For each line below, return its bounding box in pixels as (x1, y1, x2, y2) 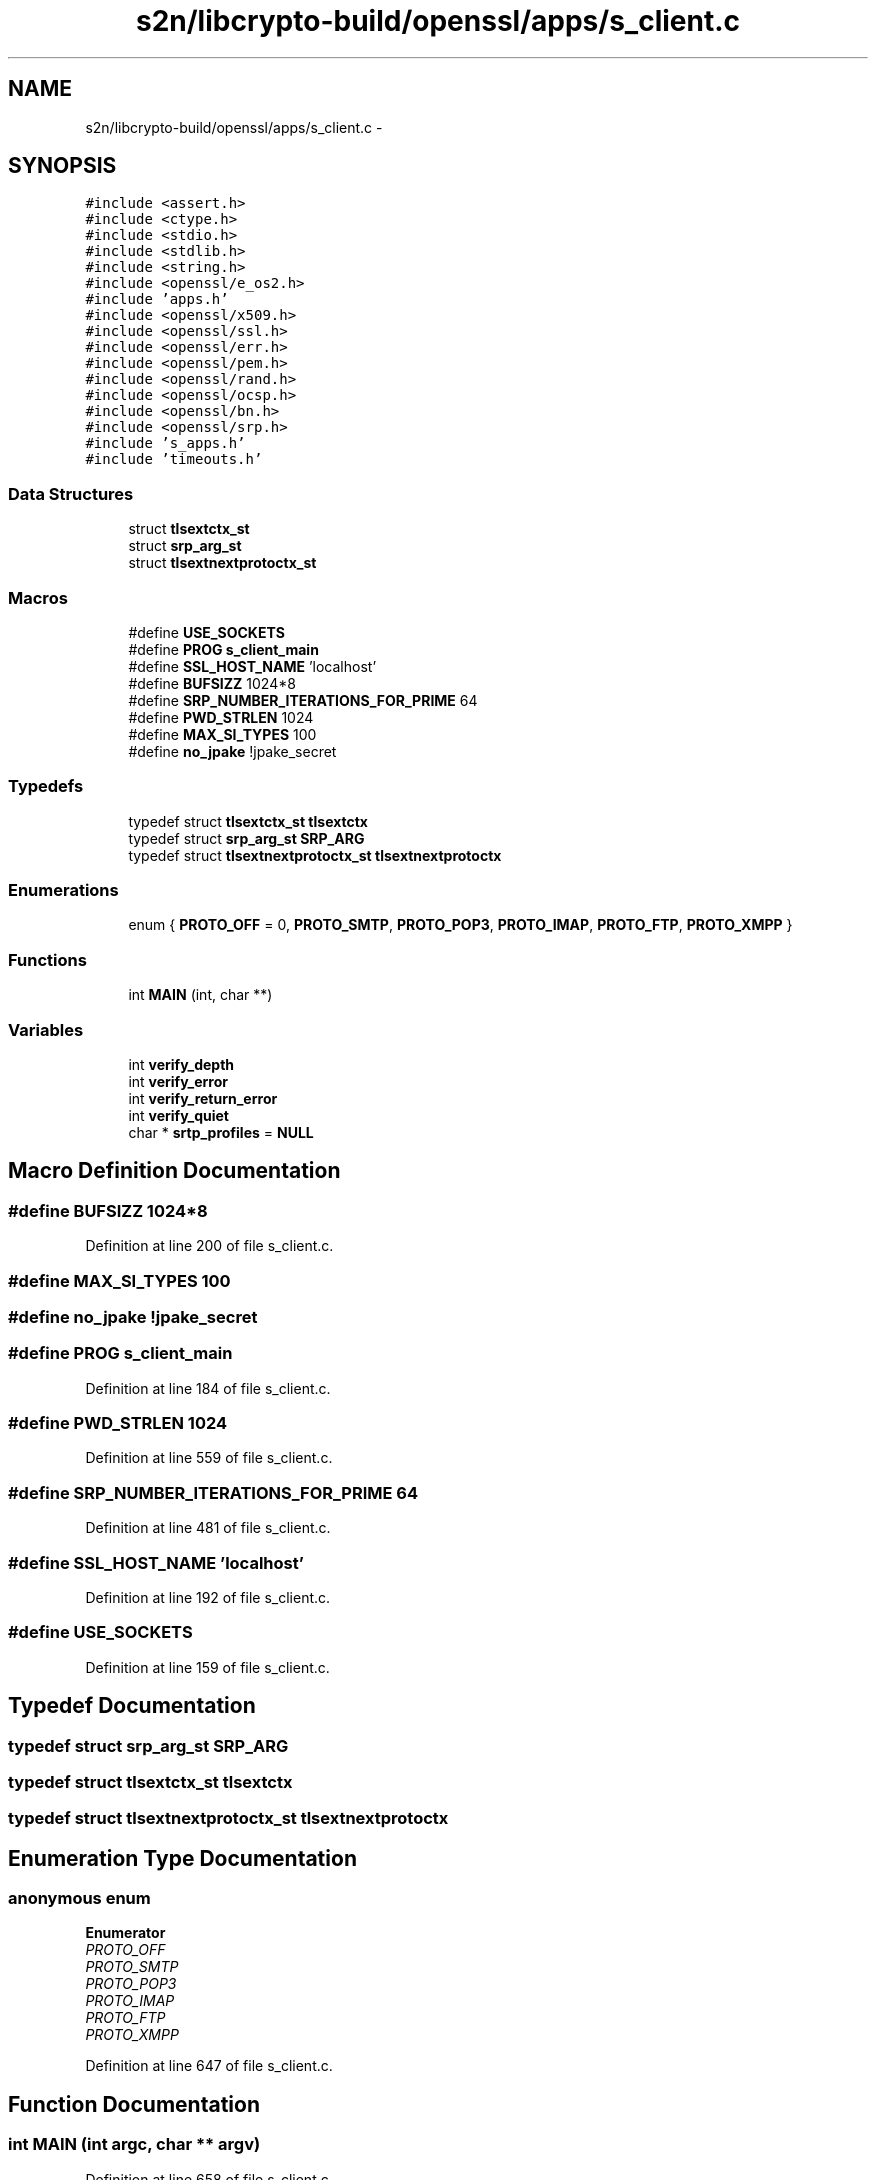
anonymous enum (8, 1888, 151, 1909)
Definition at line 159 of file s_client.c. (85, 1658, 330, 1676)
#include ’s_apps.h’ (85, 435, 246, 452)
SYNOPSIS (8, 153, 117, 179)
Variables (8, 1019, 84, 1040)
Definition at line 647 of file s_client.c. (85, 2057, 333, 2075)
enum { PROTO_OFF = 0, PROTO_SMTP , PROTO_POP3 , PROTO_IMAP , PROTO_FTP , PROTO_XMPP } (128, 916, 793, 934)
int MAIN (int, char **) (128, 986, 273, 1004)
